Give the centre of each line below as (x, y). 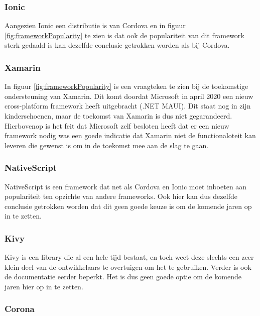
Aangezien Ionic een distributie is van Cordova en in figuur (95, 25)
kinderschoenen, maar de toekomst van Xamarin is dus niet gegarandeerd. (118, 116)
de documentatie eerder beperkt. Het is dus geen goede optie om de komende (123, 277)
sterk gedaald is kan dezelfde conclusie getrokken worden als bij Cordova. (117, 45)
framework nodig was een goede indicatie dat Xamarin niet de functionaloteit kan (130, 135)
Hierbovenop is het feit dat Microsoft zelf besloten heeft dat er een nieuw (117, 125)
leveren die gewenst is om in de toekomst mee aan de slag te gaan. (107, 145)
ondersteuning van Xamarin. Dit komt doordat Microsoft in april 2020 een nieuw (129, 96)
